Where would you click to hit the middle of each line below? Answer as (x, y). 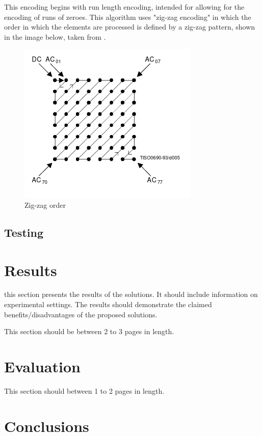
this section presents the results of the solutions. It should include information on (131, 294)
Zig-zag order (45, 205)
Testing (24, 232)
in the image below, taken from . (55, 36)
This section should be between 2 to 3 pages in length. (89, 331)
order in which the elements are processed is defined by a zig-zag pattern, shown (130, 27)
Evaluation (42, 366)
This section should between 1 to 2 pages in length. (84, 390)
